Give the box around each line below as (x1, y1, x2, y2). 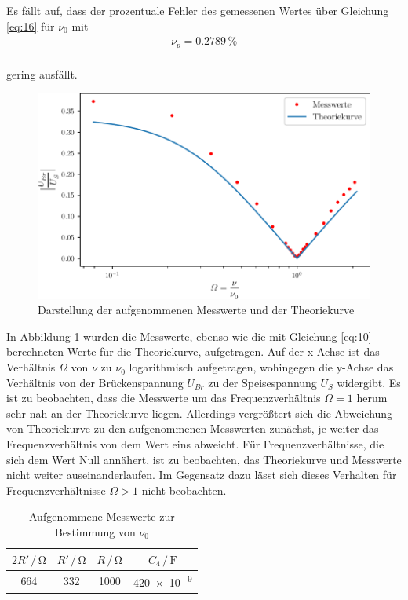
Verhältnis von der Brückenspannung (6, 374, 184, 390)
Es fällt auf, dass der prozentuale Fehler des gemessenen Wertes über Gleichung (6, 2, 389, 18)
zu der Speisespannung (208, 374, 317, 390)
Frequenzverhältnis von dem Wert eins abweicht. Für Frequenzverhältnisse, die (6, 436, 384, 452)
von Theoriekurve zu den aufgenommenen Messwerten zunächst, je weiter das (6, 420, 379, 437)
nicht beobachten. (141, 481, 227, 498)
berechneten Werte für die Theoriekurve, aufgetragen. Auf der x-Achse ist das (6, 343, 380, 360)
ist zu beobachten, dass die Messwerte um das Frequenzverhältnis (6, 390, 321, 406)
